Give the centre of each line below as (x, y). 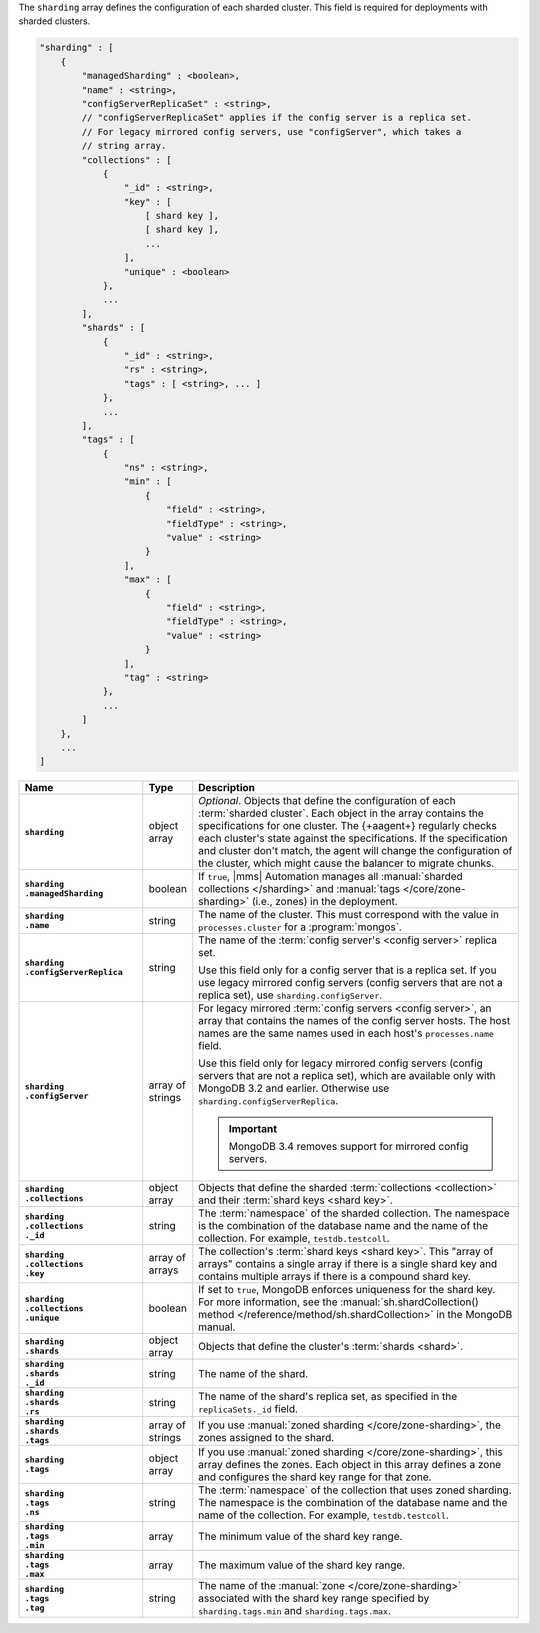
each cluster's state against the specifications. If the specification (353, 838)
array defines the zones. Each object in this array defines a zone (350, 1465)
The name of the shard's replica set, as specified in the (328, 1396)
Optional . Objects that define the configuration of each (327, 801)
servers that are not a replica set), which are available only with (347, 1076)
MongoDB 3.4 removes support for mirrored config (348, 1147)
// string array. (124, 146)
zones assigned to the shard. (266, 1437)
